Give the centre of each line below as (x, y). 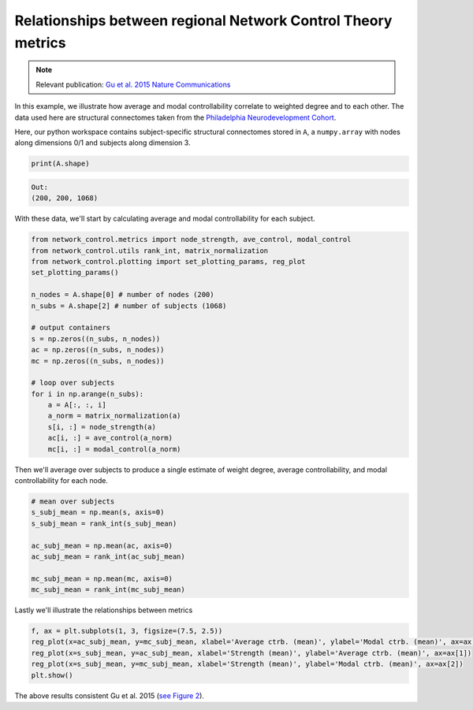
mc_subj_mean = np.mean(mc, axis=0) (102, 578)
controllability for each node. (61, 481)
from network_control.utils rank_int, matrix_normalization (150, 251)
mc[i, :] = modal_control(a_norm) (114, 449)
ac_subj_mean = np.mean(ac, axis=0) (102, 545)
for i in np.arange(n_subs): (88, 394)
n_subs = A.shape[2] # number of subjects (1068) (129, 306)
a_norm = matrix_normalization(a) (114, 416)
